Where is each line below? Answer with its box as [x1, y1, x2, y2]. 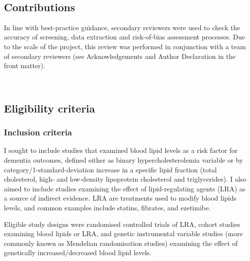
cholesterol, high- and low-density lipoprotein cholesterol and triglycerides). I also [4, 174, 247, 184]
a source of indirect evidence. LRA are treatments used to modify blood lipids [4, 193, 237, 203]
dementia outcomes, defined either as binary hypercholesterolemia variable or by [4, 154, 243, 165]
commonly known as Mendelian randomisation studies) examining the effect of [4, 238, 238, 248]
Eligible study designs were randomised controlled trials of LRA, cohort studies [4, 219, 240, 229]
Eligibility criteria [4, 100, 95, 115]
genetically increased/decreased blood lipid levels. [4, 247, 152, 258]
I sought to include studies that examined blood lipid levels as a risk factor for [4, 145, 238, 155]
